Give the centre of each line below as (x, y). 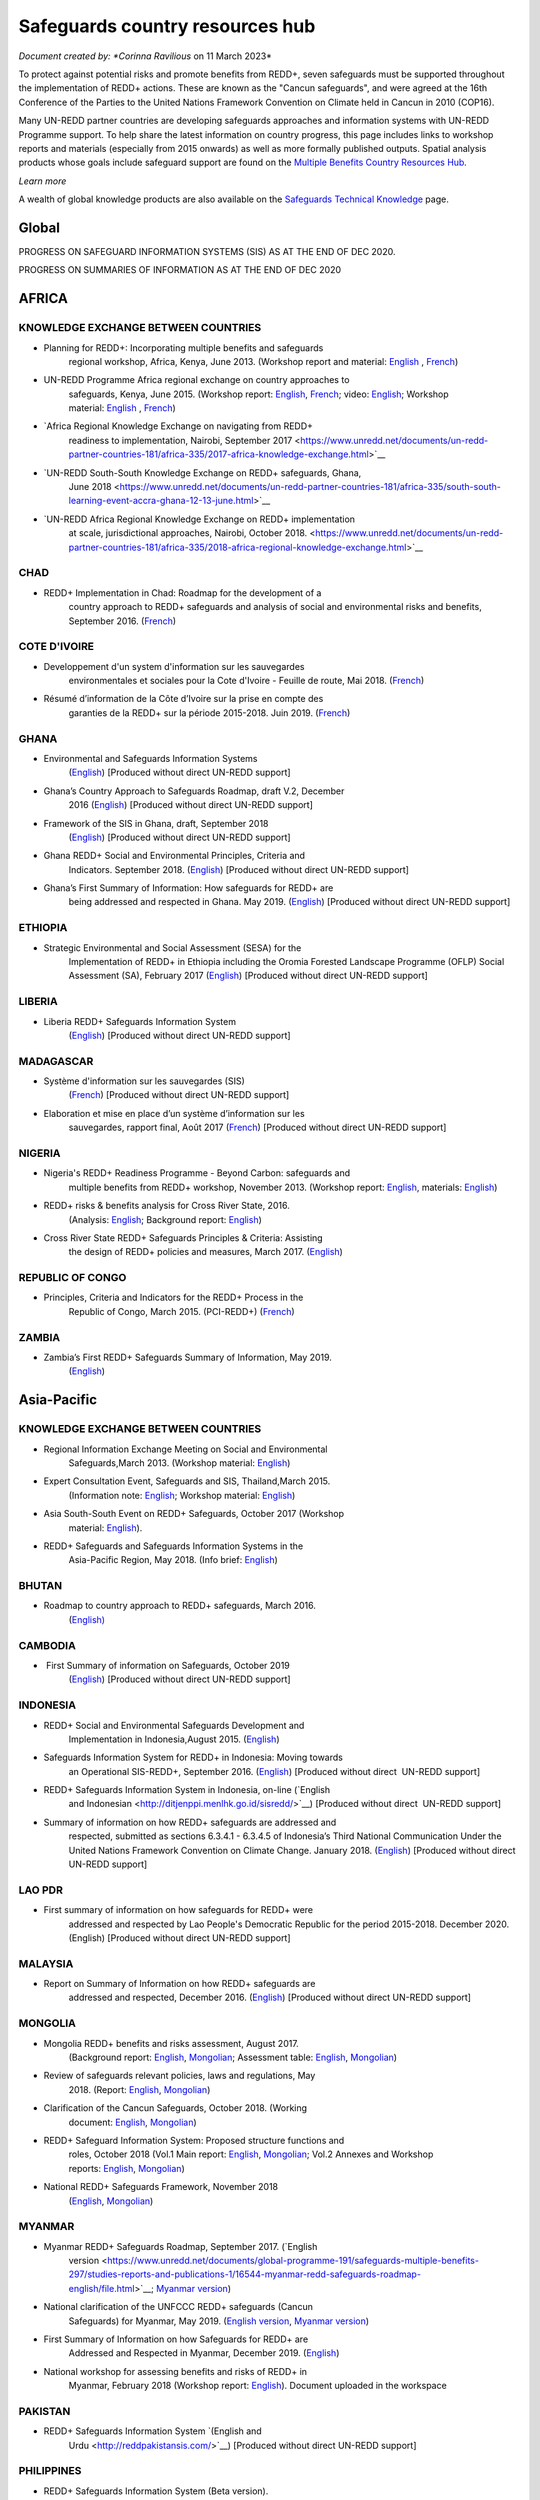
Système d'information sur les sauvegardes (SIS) (144, 1081)
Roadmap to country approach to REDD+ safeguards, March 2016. (180, 1606)
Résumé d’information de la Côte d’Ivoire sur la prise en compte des (183, 699)
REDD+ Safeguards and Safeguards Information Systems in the (173, 1546)
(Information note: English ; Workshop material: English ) (182, 1495)
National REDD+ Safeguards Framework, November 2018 (161, 2187)
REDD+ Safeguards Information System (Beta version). (156, 2491)
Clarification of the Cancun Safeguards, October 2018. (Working (175, 2108)
